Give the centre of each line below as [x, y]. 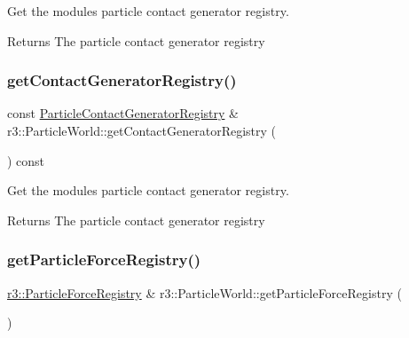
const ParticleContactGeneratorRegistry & [123, 113]
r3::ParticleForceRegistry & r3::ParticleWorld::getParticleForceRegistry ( [204, 292]
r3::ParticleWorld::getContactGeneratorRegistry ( [142, 130]
